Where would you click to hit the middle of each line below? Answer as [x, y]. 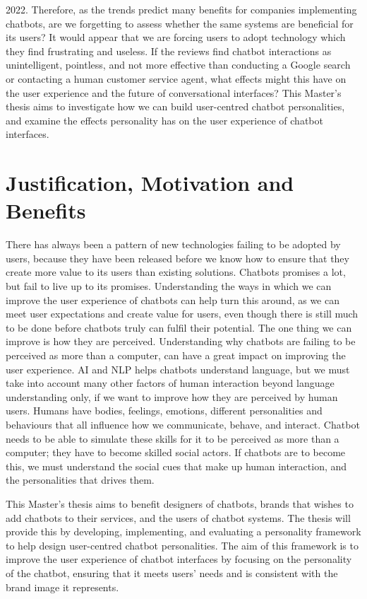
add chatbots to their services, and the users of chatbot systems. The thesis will [178, 517]
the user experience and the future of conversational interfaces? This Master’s [174, 92]
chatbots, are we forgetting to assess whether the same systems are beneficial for [180, 23]
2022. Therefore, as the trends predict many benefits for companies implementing [181, 9]
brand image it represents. [62, 587]
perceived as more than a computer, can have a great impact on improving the [176, 355]
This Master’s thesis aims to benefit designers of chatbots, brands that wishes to [180, 503]
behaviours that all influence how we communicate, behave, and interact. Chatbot [183, 424]
